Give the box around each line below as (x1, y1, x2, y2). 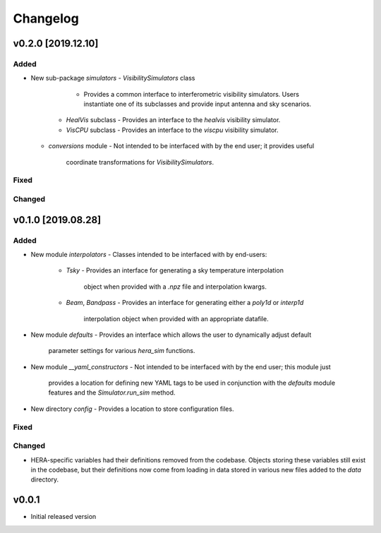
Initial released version (30, 513, 97, 521)
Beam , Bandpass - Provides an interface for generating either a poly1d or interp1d (66, 299, 304, 307)
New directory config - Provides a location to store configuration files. (30, 405, 234, 413)
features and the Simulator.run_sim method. (48, 388, 176, 397)
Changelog (13, 11, 79, 26)
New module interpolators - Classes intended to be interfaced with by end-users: (30, 250, 267, 258)
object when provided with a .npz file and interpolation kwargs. (83, 282, 267, 291)
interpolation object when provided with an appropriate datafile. (83, 314, 269, 323)
